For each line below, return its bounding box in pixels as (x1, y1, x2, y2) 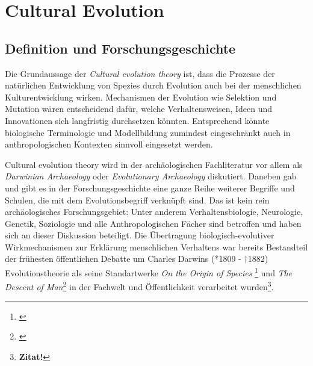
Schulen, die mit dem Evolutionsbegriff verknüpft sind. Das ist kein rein (5, 193, 270, 206)
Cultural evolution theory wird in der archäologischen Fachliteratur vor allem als (5, 158, 303, 170)
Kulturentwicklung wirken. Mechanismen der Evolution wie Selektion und (5, 90, 277, 103)
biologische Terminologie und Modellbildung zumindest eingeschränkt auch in (5, 126, 291, 138)
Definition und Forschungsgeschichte (5, 39, 236, 57)
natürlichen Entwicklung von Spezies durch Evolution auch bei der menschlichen (5, 79, 302, 91)
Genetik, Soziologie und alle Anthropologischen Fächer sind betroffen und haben (5, 217, 302, 229)
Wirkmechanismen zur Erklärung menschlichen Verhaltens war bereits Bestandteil (5, 240, 308, 253)
